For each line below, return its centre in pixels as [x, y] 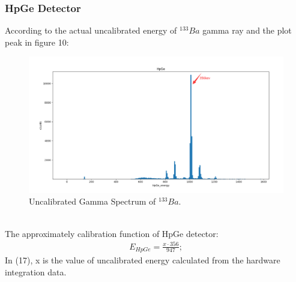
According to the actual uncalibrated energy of [91, 30]
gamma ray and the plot [247, 30]
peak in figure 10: [37, 42]
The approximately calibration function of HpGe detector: [112, 233]
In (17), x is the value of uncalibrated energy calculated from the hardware [143, 260]
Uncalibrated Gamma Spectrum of [92, 201]
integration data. [36, 271]
